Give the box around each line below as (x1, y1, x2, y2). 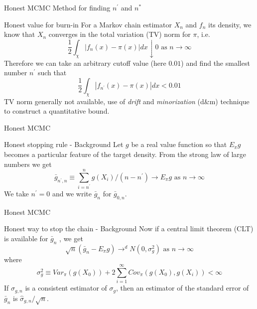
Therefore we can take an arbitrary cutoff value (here (4, 57, 166, 68)
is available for (4, 233, 48, 243)
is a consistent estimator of (25, 283, 107, 293)
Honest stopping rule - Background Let (4, 139, 124, 150)
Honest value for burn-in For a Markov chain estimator (4, 19, 172, 29)
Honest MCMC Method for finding (4, 2, 111, 12)
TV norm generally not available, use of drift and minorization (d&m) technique (4, 96, 250, 106)
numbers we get (4, 158, 52, 169)
